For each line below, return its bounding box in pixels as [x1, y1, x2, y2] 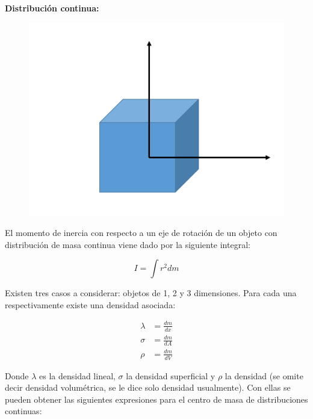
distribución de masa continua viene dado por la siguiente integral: [5, 238, 250, 250]
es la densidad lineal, [39, 369, 116, 382]
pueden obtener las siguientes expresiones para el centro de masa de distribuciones [5, 393, 308, 405]
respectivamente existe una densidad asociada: [5, 298, 176, 311]
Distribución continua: [5, 2, 99, 14]
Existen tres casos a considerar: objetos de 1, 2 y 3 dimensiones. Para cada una [5, 287, 297, 299]
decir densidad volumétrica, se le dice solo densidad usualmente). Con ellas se [5, 381, 291, 394]
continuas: [5, 405, 42, 417]
